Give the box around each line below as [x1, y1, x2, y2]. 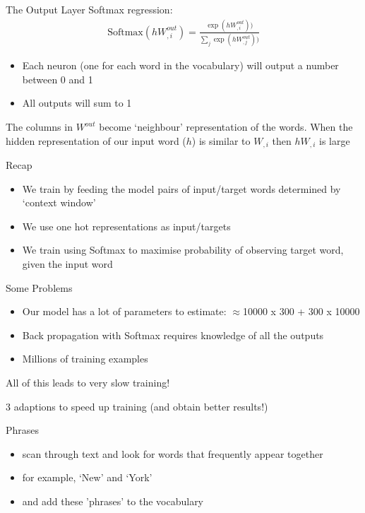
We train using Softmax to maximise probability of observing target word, [22, 242, 344, 257]
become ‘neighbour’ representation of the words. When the [99, 119, 353, 134]
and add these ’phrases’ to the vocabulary [22, 493, 204, 508]
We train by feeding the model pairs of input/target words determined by [22, 181, 341, 196]
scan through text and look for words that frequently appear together [22, 446, 323, 461]
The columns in [6, 119, 73, 134]
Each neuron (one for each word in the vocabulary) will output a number [22, 58, 339, 73]
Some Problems [6, 280, 73, 295]
